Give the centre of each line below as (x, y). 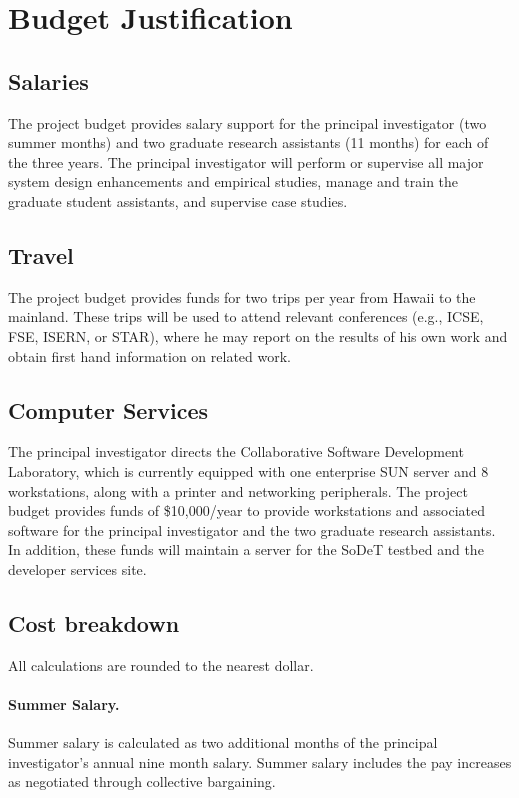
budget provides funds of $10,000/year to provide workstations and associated (247, 510)
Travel (41, 254)
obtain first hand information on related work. (150, 355)
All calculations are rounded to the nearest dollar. (161, 664)
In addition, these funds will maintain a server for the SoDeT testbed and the (246, 549)
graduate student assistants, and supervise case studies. (178, 200)
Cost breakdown (94, 622)
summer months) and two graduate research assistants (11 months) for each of (248, 142)
